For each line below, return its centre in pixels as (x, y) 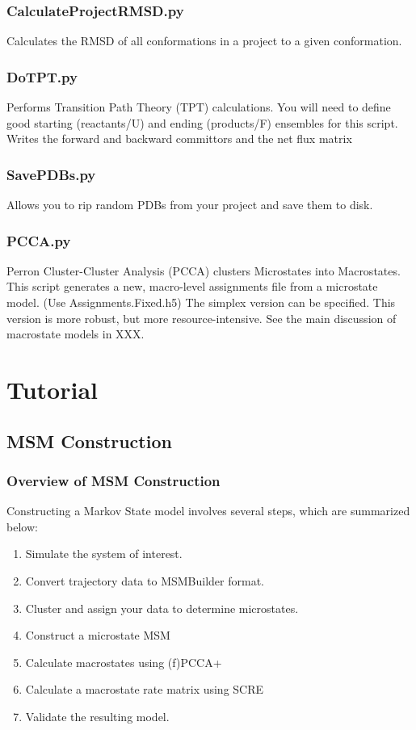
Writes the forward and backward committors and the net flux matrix (179, 138)
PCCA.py (39, 240)
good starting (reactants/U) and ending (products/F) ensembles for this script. (202, 122)
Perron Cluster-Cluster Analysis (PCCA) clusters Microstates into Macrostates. (204, 270)
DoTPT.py (42, 76)
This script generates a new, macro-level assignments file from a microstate (192, 286)
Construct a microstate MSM (98, 635)
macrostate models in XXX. (76, 334)
